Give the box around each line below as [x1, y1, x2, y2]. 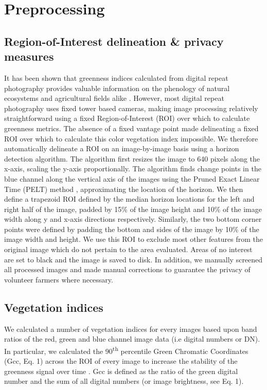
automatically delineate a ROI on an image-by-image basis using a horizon [4, 143, 239, 154]
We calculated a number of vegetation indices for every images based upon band [4, 323, 257, 334]
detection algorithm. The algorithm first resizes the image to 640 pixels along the [4, 153, 260, 164]
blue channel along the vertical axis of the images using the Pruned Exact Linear [4, 173, 260, 184]
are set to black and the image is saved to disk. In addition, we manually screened [4, 254, 263, 264]
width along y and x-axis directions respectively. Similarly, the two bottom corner [4, 214, 262, 224]
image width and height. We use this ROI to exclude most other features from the [4, 234, 263, 244]
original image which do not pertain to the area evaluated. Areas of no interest [4, 244, 253, 255]
